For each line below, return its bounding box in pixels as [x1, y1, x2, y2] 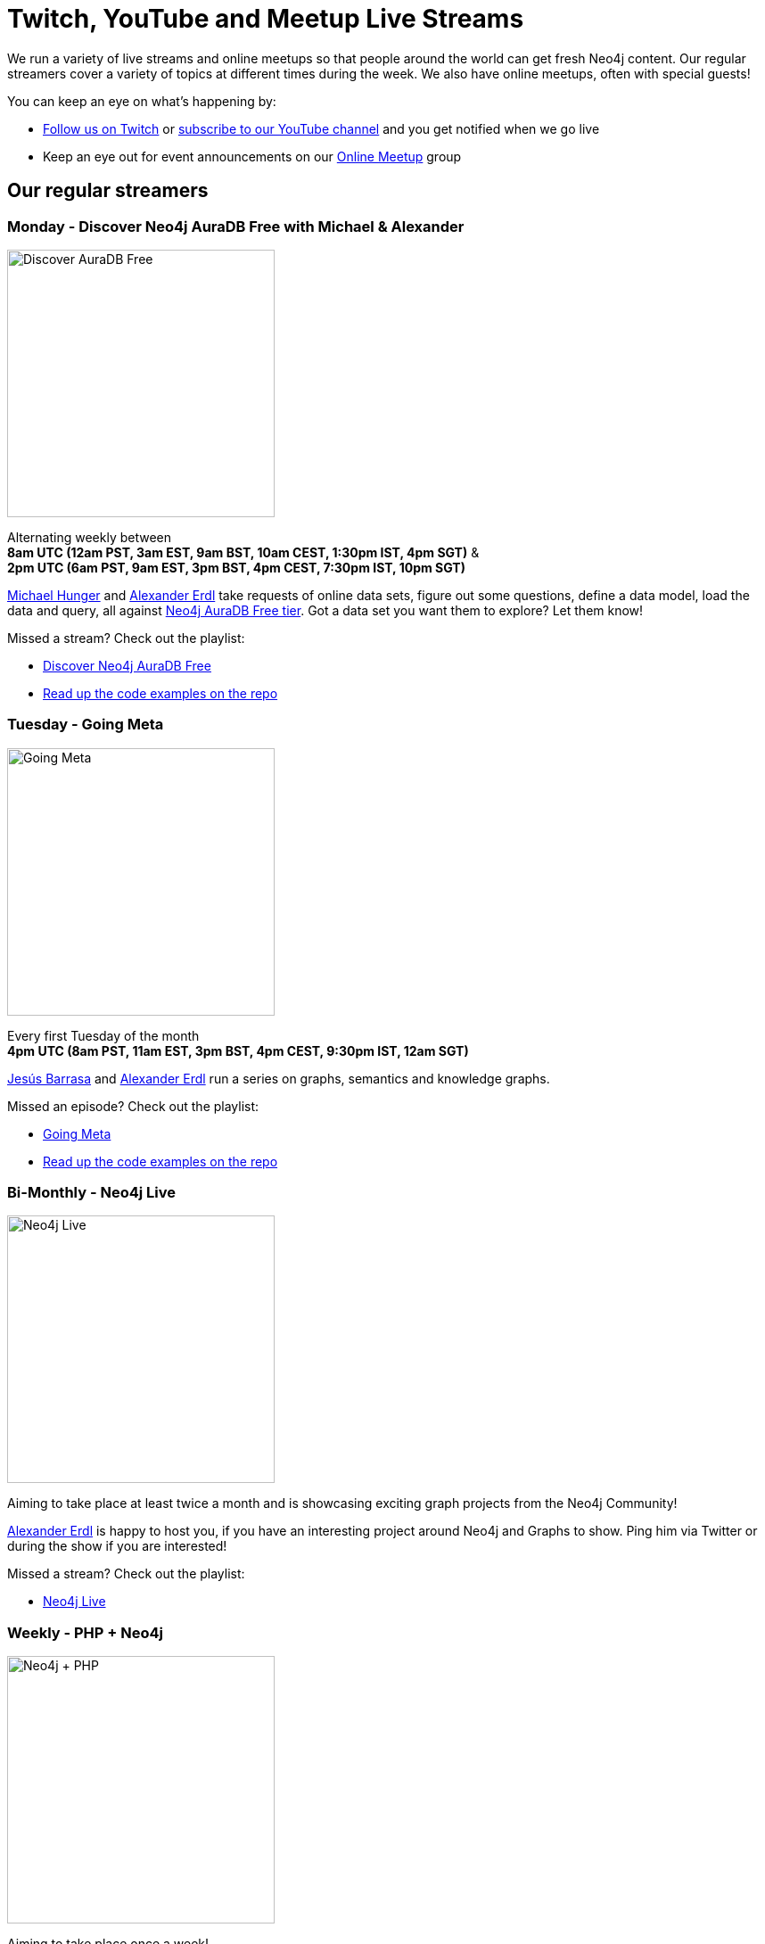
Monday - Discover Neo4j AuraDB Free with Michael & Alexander [7, 217, 465, 235]
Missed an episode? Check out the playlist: [7, 1098, 259, 1114]
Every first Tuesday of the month [7, 1027, 200, 1043]
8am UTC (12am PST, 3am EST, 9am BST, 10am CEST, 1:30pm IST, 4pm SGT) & [7, 544, 480, 560]
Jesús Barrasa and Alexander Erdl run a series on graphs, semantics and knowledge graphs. [7, 1070, 550, 1086]
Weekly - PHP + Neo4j [7, 1623, 164, 1642]
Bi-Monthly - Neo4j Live [7, 1183, 176, 1202]
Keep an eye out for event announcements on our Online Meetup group [43, 148, 462, 164]
